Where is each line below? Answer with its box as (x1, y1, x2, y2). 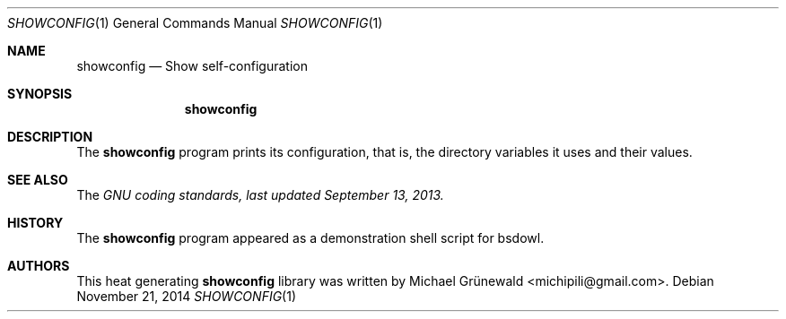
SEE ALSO (7, 172, 68, 187)
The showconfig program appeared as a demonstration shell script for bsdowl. (76, 230, 545, 246)
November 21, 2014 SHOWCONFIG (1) (76, 289, 297, 304)
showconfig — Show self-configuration (76, 58, 308, 73)
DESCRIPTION (7, 129, 93, 144)
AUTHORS (7, 258, 70, 273)
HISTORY (7, 215, 64, 230)
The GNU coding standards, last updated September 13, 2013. (76, 187, 444, 203)
